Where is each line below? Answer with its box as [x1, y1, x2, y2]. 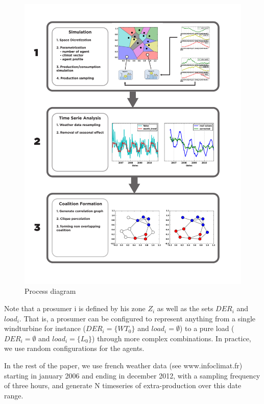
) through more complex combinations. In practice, [92, 333, 251, 343]
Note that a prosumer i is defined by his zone [4, 303, 146, 314]
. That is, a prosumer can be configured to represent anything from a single [19, 313, 255, 323]
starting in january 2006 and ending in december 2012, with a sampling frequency [4, 370, 260, 381]
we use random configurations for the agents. [4, 343, 145, 353]
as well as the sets [157, 303, 213, 314]
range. [4, 390, 23, 400]
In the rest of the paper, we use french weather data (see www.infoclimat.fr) [4, 360, 243, 371]
